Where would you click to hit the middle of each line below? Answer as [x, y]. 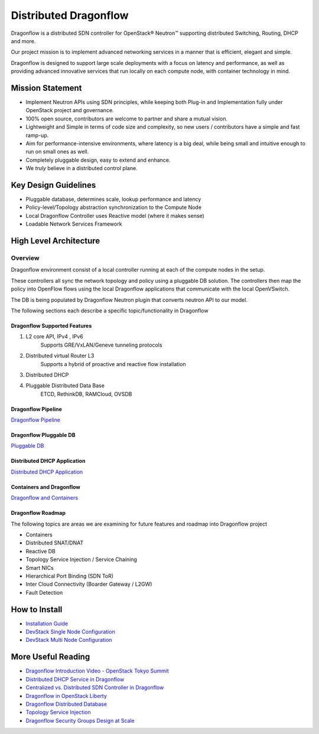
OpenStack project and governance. [70, 110]
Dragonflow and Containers [45, 498]
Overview [25, 258]
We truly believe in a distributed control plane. [82, 168]
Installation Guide [47, 624]
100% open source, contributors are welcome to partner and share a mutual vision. [126, 119]
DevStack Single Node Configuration [70, 632]
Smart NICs [40, 567]
